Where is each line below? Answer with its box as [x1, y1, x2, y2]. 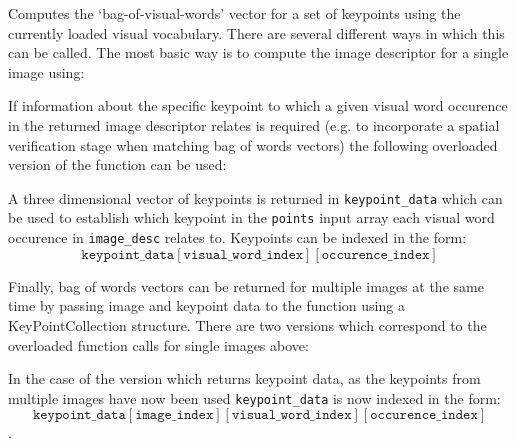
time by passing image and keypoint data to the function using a [8, 295, 405, 316]
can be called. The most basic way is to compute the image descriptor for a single [8, 42, 509, 63]
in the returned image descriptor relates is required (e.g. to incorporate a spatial [8, 114, 500, 135]
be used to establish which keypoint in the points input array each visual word [8, 207, 495, 228]
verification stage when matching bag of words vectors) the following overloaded [8, 134, 498, 155]
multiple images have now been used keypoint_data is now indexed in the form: [8, 387, 501, 408]
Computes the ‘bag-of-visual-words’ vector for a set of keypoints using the [8, 3, 461, 23]
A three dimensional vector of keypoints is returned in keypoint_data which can [8, 187, 503, 208]
